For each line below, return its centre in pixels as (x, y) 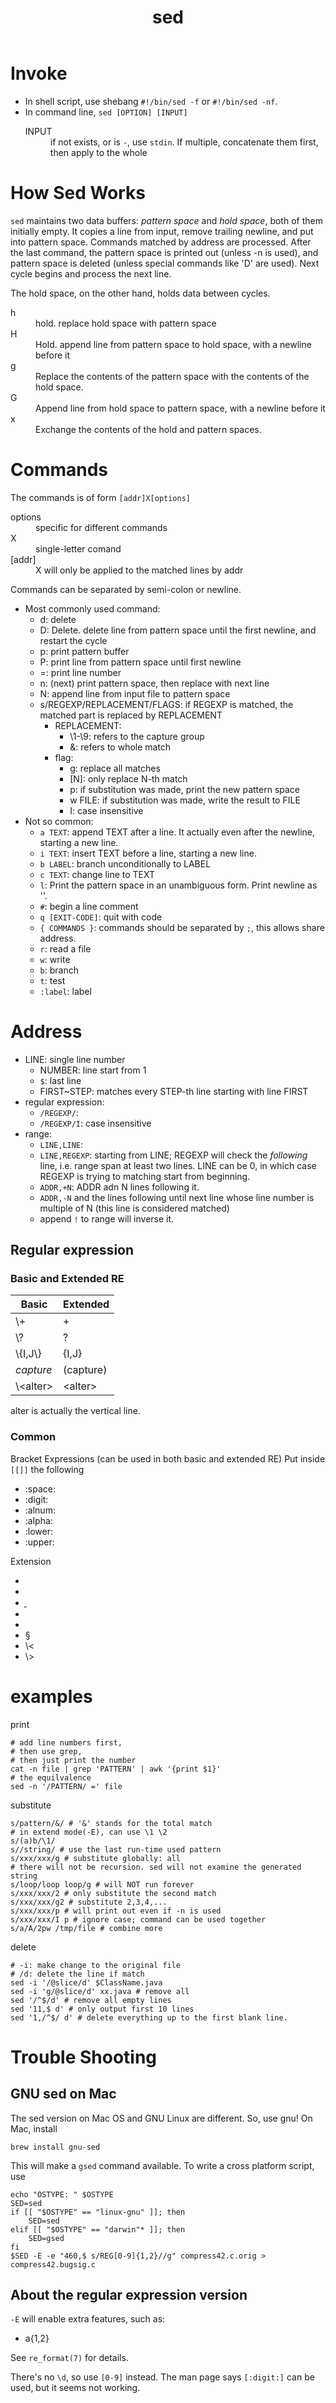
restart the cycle (73, 640)
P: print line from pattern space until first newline (140, 662)
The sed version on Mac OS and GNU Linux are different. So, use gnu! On (161, 2118)
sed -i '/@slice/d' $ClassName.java (86, 1982)
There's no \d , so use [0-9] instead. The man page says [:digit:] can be (162, 2377)
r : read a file (65, 948)
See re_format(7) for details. (69, 2358)
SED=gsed (46, 2238)
